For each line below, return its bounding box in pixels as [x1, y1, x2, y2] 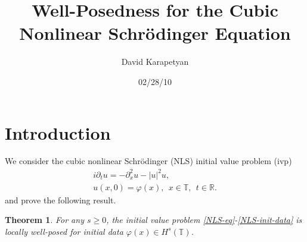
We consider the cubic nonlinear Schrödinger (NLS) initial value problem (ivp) [5, 155, 292, 167]
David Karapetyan [121, 55, 189, 68]
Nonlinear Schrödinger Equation [19, 21, 291, 45]
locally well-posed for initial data [5, 225, 123, 237]
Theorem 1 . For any [5, 213, 84, 226]
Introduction [5, 120, 111, 144]
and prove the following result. [5, 193, 116, 206]
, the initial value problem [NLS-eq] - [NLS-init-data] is [106, 213, 302, 226]
